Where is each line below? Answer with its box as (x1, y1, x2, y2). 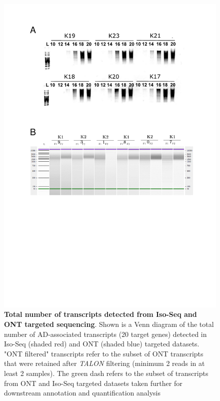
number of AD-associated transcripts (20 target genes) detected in (4, 328, 207, 339)
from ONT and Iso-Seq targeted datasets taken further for (4, 377, 182, 388)
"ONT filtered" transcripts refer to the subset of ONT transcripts (4, 348, 203, 358)
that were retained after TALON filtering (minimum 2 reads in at (4, 358, 205, 368)
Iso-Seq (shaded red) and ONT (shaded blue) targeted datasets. (4, 338, 199, 349)
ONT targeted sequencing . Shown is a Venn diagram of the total (4, 318, 214, 329)
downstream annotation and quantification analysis (4, 387, 160, 398)
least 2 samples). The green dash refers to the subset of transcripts (4, 367, 208, 378)
